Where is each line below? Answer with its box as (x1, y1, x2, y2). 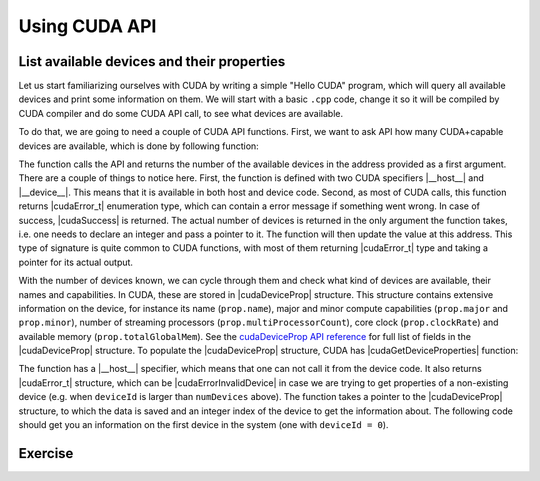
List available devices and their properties (18, 53, 286, 70)
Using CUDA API (18, 15, 157, 37)
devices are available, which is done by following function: (18, 140, 259, 152)
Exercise (18, 445, 74, 462)
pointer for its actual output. (18, 256, 134, 268)
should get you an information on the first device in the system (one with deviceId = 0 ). (18, 419, 389, 431)
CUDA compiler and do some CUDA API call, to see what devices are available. (18, 107, 344, 119)
